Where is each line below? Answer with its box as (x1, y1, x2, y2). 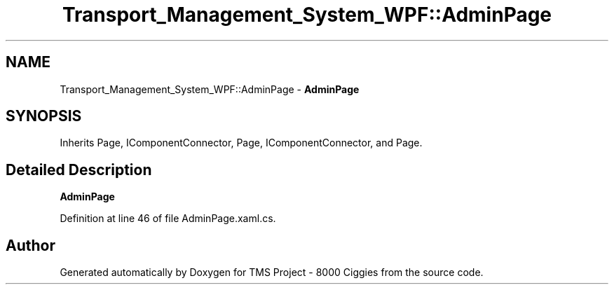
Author (6, 236, 55, 254)
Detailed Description (6, 160, 152, 179)
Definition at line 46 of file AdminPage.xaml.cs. (60, 212, 276, 225)
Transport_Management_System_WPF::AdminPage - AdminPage (60, 83, 360, 95)
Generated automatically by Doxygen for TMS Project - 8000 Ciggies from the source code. (60, 266, 484, 279)
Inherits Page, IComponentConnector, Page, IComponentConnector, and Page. (60, 137, 423, 149)
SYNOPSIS (6, 107, 82, 125)
